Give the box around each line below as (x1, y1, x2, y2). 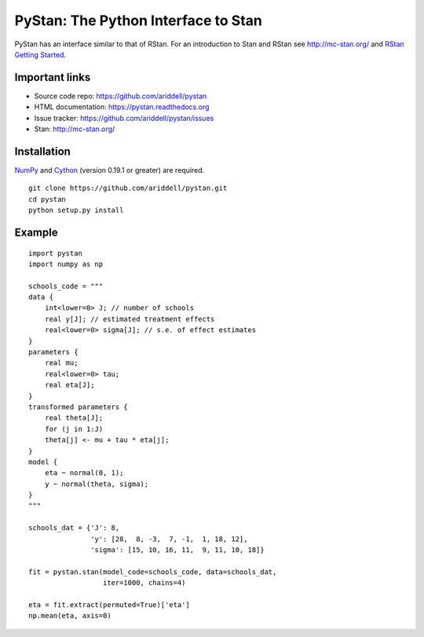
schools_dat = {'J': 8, (28, 523, 120, 533)
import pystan (28, 248, 82, 258)
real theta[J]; (44, 413, 104, 423)
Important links (14, 71, 91, 84)
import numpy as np (28, 259, 104, 269)
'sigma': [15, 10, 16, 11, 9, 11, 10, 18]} (90, 546, 265, 555)
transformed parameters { (28, 402, 129, 412)
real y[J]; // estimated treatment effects (44, 314, 215, 324)
